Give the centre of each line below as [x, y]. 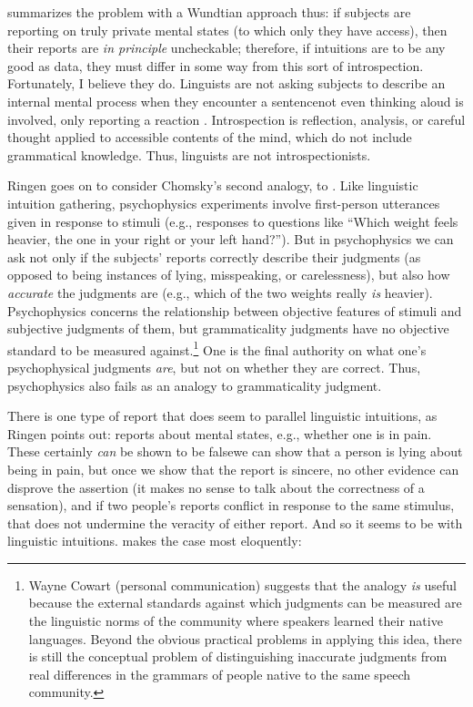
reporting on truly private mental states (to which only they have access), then [227, 30]
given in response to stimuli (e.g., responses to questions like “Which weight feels [233, 221]
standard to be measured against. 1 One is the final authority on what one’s [217, 348]
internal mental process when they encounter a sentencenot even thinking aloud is [236, 101]
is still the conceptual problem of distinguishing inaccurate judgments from [238, 656]
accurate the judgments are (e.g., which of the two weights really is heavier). [220, 292]
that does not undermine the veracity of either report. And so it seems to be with [235, 523]
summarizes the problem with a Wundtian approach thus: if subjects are [209, 12]
